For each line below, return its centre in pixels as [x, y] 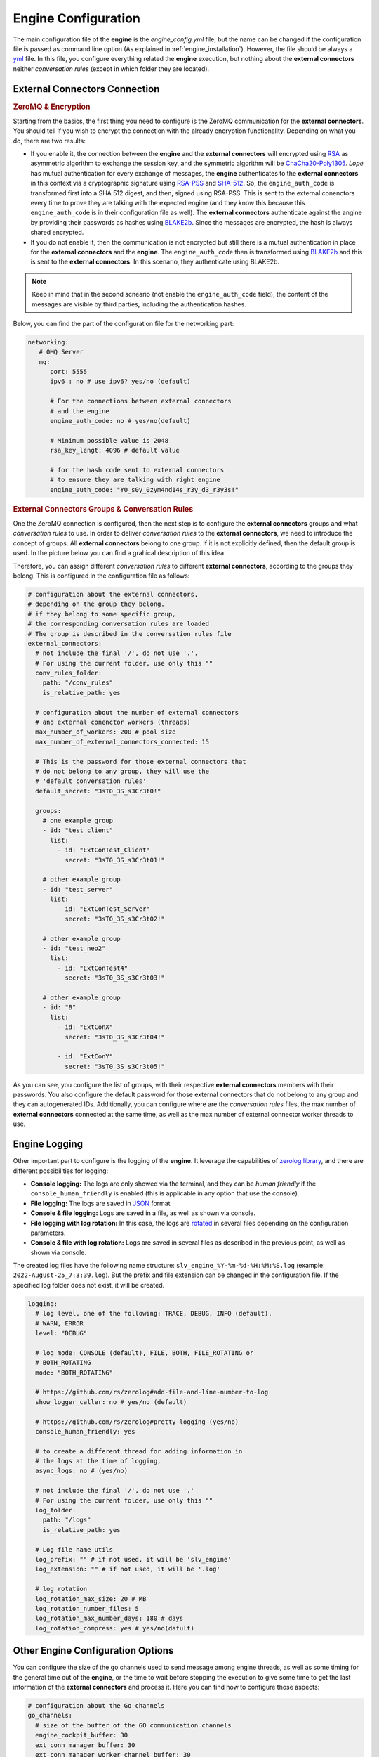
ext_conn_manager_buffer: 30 [86, 1745]
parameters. [48, 1233]
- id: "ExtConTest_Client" [104, 850]
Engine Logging [48, 1145]
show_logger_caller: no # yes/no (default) [111, 1402]
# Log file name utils [74, 1549]
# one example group [78, 820]
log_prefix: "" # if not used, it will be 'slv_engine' [133, 1559]
